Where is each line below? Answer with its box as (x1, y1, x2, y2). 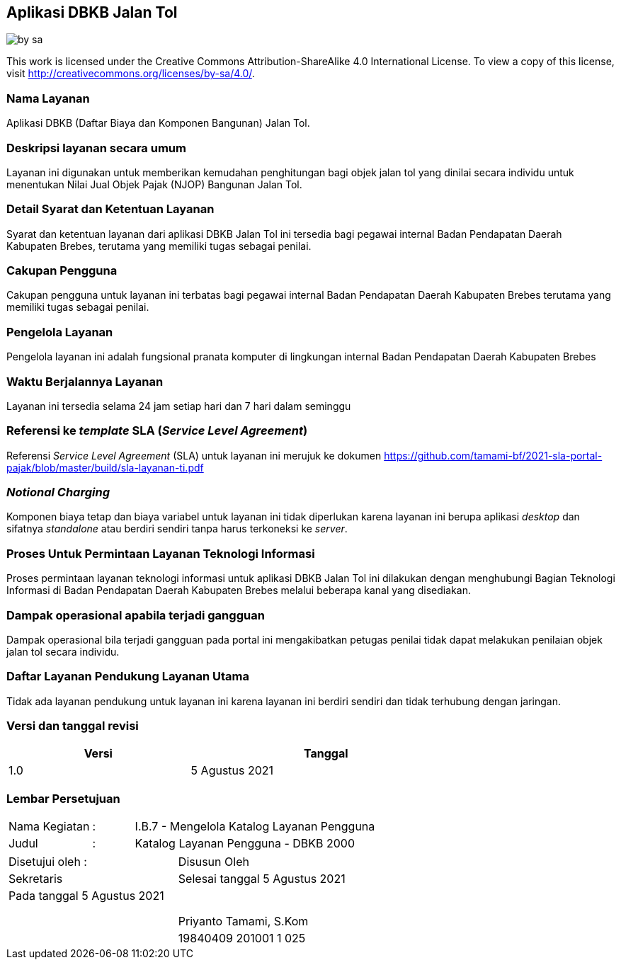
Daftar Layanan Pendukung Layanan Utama (6, 669, 250, 684)
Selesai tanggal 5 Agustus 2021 (178, 872, 346, 886)
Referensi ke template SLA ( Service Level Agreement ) (6, 423, 308, 438)
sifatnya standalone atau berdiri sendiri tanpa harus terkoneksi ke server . (6, 523, 348, 535)
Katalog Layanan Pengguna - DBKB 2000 (135, 836, 355, 851)
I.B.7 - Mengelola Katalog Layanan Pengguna (135, 819, 375, 834)
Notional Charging (6, 485, 110, 500)
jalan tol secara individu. (6, 645, 120, 658)
